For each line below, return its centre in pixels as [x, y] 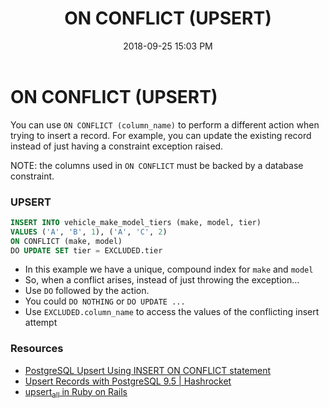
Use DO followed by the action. [87, 291]
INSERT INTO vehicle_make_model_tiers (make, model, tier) [136, 222]
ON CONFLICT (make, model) [66, 241]
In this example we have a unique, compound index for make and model [169, 269]
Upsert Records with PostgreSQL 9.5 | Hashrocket [128, 381]
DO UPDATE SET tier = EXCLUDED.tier [86, 250]
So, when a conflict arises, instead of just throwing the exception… [162, 280]
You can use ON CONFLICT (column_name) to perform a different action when [165, 124]
